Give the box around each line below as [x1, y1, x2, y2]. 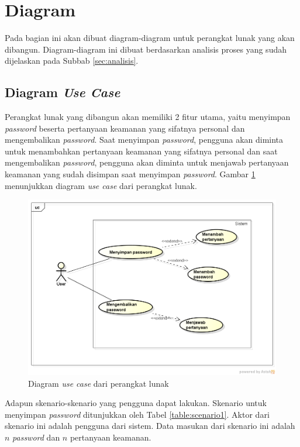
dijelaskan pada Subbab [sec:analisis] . [5, 54, 139, 67]
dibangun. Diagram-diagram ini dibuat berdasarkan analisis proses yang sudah [5, 43, 287, 55]
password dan [12, 431, 60, 443]
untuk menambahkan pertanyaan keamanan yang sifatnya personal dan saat [5, 145, 278, 157]
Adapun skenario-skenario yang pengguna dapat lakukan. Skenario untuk [5, 397, 267, 409]
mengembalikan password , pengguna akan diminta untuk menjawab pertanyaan [5, 156, 289, 169]
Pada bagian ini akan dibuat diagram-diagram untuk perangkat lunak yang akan [5, 32, 295, 44]
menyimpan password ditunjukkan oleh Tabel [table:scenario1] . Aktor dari [5, 408, 270, 420]
